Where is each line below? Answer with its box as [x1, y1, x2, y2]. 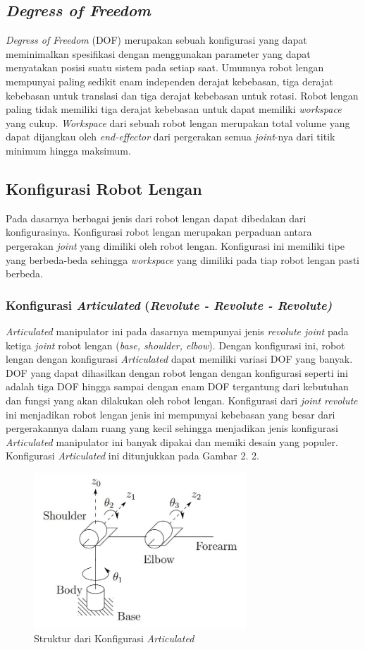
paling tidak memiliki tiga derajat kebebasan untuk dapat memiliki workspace [6, 102, 342, 116]
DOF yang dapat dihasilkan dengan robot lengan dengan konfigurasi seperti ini [6, 365, 348, 380]
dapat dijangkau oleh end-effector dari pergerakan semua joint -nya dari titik [6, 129, 335, 144]
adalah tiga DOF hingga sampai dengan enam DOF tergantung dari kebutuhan [6, 379, 349, 394]
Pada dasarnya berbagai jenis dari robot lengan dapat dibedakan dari [6, 210, 307, 225]
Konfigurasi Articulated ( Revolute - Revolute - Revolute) [6, 296, 333, 313]
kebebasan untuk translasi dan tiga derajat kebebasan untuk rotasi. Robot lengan [6, 88, 359, 102]
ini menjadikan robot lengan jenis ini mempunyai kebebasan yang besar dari [6, 407, 335, 421]
